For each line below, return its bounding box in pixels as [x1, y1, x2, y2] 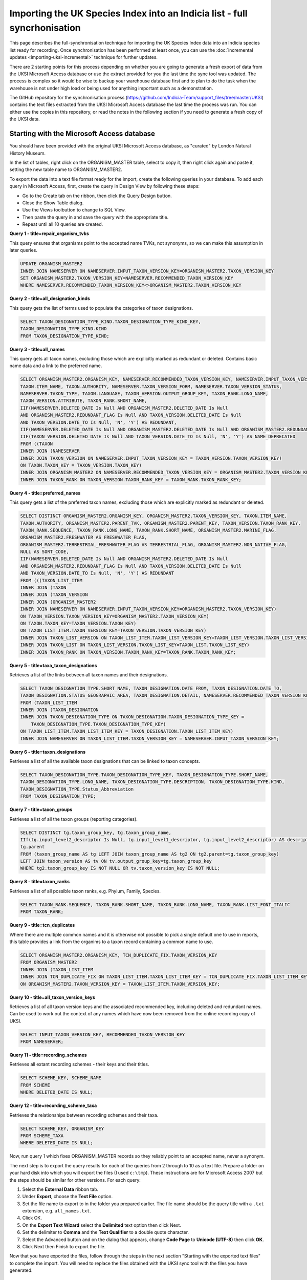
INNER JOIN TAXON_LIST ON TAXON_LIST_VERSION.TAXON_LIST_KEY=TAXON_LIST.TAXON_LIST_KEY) [20, 642, 250, 648]
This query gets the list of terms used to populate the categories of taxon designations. [9, 305, 193, 311]
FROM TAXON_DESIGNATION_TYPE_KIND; [20, 333, 109, 339]
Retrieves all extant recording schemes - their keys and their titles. [9, 1061, 149, 1068]
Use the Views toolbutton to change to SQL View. [22, 207, 126, 213]
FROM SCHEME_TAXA [20, 1133, 64, 1139]
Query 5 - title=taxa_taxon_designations [9, 662, 97, 668]
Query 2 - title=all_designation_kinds [9, 295, 91, 302]
